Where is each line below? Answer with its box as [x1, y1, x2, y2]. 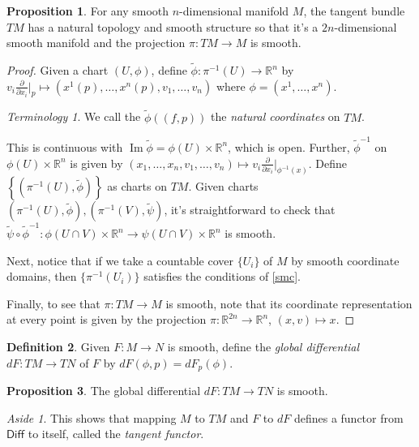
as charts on [107, 178, 167, 195]
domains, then [6, 268, 77, 285]
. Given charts [188, 178, 259, 195]
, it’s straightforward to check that [164, 201, 336, 218]
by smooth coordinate [291, 251, 400, 269]
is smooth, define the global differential [167, 338, 360, 355]
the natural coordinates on [211, 108, 340, 125]
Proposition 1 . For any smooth [6, 2, 169, 19]
